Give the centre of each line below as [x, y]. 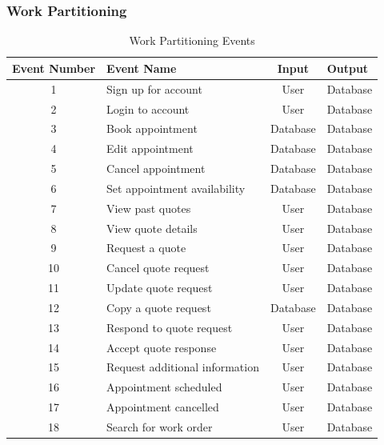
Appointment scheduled [164, 387]
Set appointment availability [176, 188]
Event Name [142, 68]
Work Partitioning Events [192, 40]
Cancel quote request [158, 268]
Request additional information [183, 367]
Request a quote [146, 248]
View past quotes [149, 208]
